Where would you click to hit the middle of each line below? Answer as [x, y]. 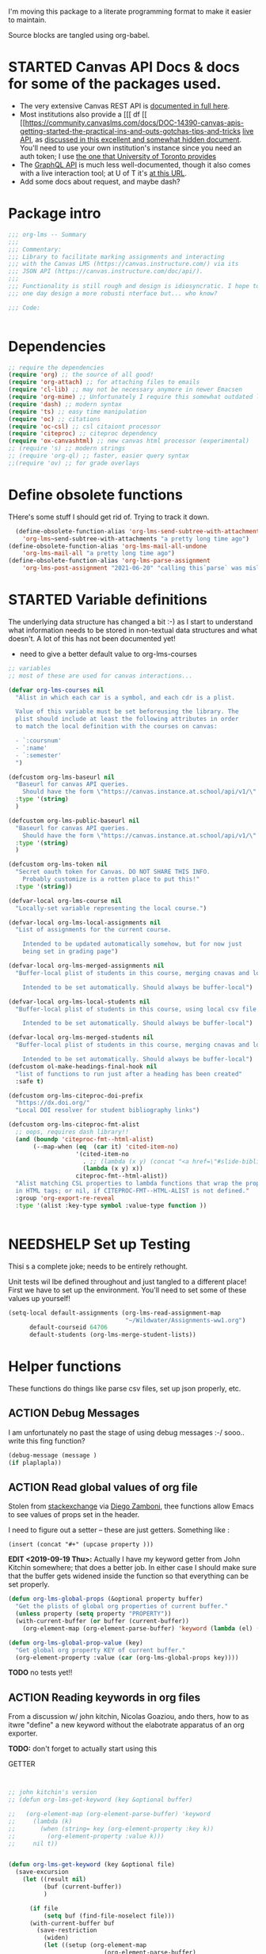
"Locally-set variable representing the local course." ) [111, 908]
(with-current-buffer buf [72, 1923]
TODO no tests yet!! [40, 1672]
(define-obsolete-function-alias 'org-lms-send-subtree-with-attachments [139, 531]
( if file [44, 1908]
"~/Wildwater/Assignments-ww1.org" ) [186, 1320]
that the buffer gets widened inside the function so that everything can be [129, 1576]
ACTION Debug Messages [74, 1413]
